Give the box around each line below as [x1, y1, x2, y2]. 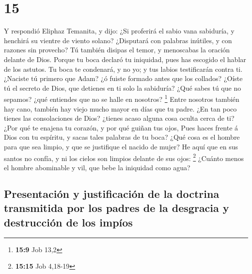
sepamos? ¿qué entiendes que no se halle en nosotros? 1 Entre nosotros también [4, 93, 239, 104]
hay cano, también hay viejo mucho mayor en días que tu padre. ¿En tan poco [4, 103, 237, 113]
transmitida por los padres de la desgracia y [4, 200, 229, 215]
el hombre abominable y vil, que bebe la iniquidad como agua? [4, 162, 190, 172]
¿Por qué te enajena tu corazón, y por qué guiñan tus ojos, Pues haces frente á [4, 122, 238, 132]
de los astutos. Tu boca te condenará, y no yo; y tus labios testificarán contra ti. [4, 64, 243, 74]
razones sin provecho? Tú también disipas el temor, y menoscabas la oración [4, 45, 230, 55]
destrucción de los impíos [4, 214, 133, 229]
